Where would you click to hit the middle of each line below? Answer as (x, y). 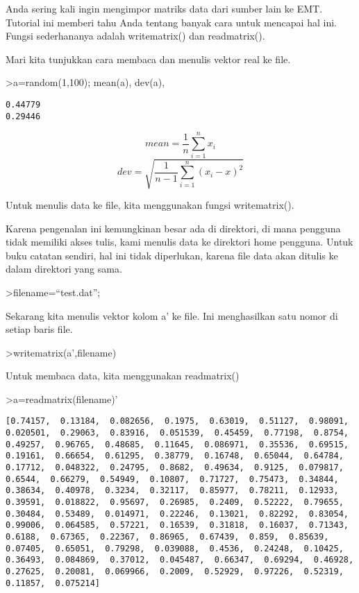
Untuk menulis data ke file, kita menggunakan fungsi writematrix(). (150, 204)
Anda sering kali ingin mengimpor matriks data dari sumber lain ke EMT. (164, 8)
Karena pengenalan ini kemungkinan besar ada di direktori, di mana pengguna (173, 228)
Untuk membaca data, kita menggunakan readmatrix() (123, 376)
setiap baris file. (39, 329)
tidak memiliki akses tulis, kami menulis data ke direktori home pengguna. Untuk (179, 242)
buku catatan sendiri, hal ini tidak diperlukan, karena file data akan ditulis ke (172, 255)
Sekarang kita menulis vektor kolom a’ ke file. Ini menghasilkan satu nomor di (172, 315)
